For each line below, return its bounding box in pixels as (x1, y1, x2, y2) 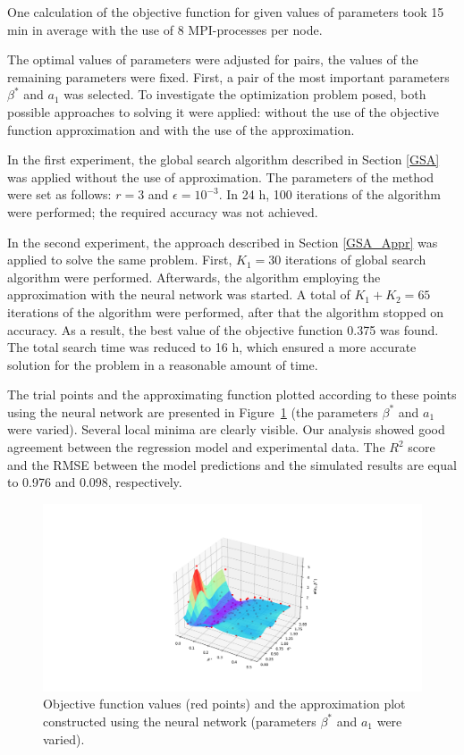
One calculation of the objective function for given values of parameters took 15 (7, 3, 444, 21)
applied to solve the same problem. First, (7, 250, 232, 269)
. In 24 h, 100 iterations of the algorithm (218, 185, 441, 204)
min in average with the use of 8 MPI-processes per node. (7, 20, 323, 38)
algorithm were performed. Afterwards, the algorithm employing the (7, 267, 381, 286)
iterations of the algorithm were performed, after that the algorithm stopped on (7, 302, 444, 321)
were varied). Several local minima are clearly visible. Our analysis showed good (7, 420, 445, 439)
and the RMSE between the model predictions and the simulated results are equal (7, 455, 457, 474)
